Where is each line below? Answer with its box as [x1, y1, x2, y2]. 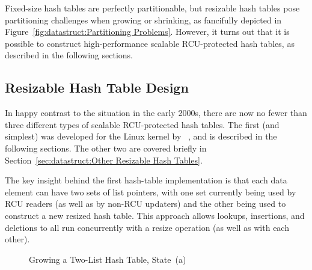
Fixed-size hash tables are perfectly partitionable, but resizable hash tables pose [5, 2, 300, 14]
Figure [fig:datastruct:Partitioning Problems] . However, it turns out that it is [5, 25, 290, 38]
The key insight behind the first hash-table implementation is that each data [5, 174, 287, 186]
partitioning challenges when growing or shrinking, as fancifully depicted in [5, 13, 282, 26]
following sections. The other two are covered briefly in [5, 141, 207, 154]
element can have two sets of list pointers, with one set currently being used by [5, 185, 296, 198]
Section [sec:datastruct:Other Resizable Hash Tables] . [5, 153, 203, 166]
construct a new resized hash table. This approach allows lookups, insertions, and [5, 209, 305, 221]
